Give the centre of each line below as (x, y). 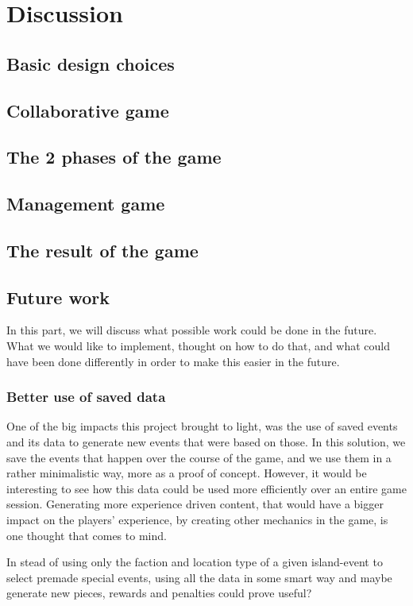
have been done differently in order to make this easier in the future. (173, 361)
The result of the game (102, 250)
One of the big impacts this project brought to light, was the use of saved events (202, 426)
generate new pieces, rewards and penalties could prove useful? (159, 593)
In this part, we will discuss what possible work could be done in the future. (192, 330)
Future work (58, 297)
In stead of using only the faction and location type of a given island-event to (195, 562)
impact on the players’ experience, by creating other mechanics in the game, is (197, 520)
